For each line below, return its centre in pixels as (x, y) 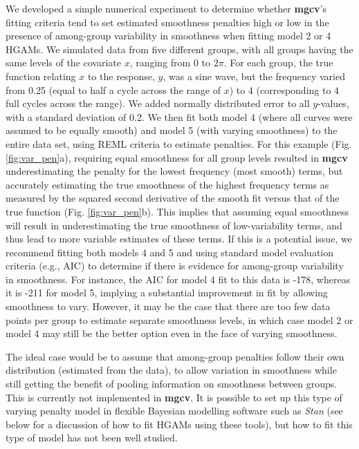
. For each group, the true (278, 63)
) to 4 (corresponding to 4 (284, 89)
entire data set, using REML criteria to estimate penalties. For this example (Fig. (179, 143)
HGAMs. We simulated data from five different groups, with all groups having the (179, 49)
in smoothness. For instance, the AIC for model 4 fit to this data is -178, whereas (178, 279)
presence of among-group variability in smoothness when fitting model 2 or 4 (168, 36)
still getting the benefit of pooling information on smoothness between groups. (172, 384)
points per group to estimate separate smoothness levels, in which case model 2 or (179, 319)
